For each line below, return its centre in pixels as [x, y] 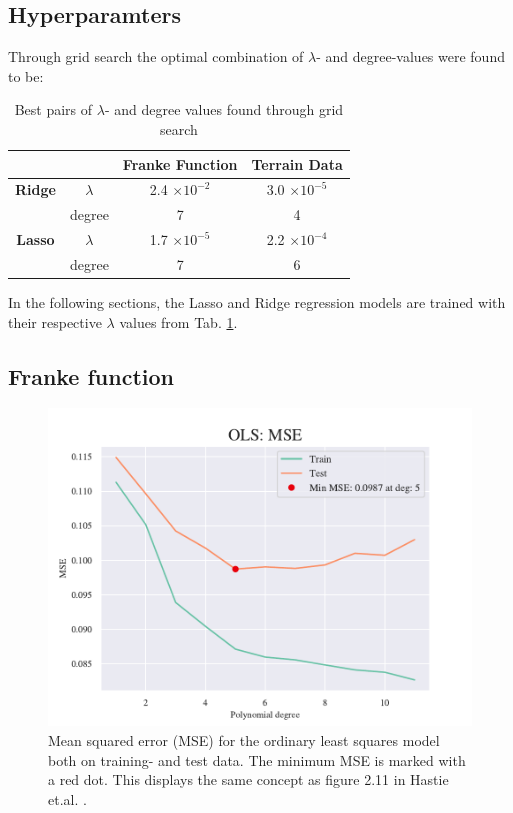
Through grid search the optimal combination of [156, 56]
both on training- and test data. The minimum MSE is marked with [257, 759]
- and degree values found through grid [224, 109]
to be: [26, 75]
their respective [55, 321]
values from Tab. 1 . [178, 321]
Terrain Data [297, 163]
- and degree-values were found [410, 56]
